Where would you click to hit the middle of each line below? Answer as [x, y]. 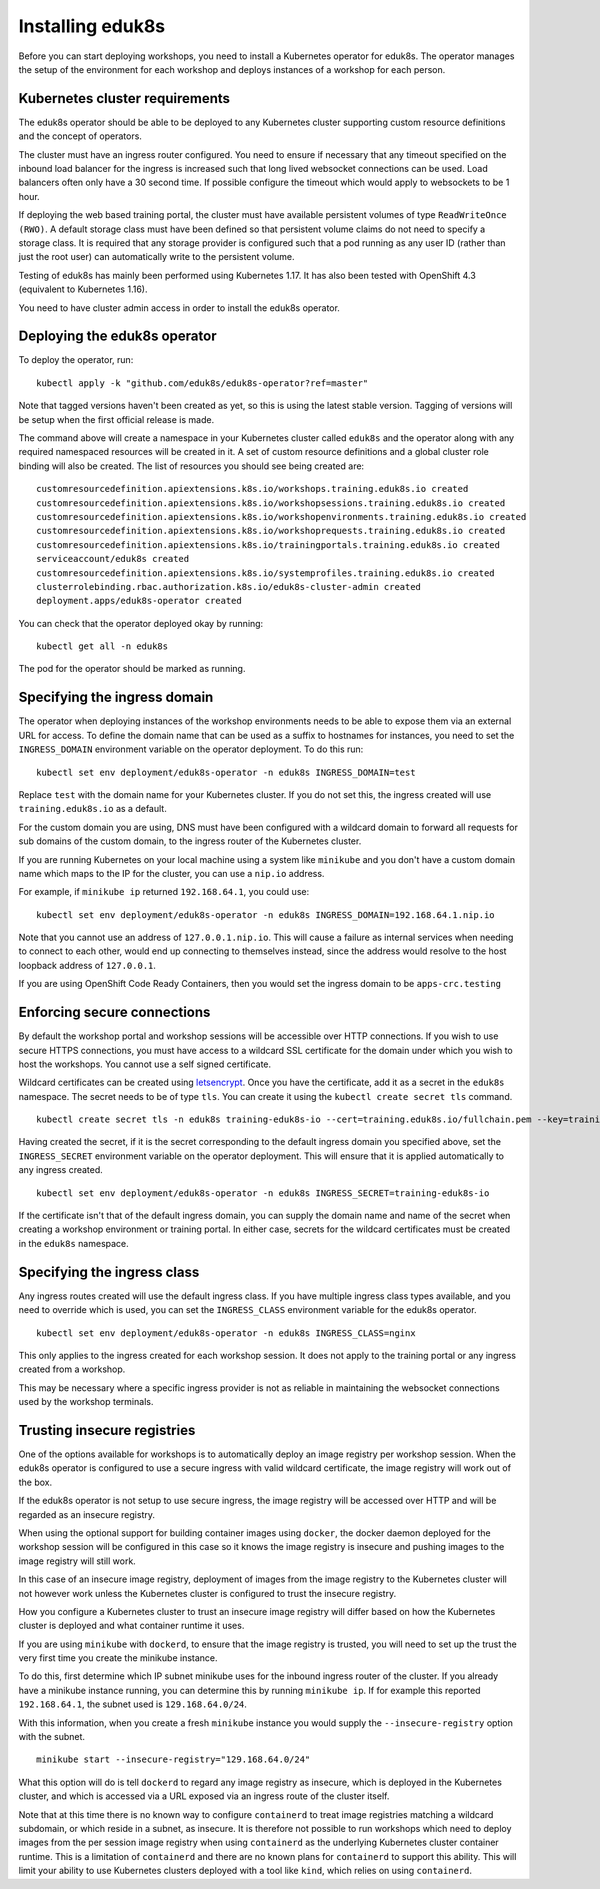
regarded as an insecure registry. [86, 1514]
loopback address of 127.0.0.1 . [87, 965]
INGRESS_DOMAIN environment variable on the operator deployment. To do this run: [191, 749]
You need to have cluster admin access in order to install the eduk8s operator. [179, 307]
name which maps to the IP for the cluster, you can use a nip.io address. [171, 873]
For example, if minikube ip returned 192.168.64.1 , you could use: [164, 892]
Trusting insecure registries [107, 1430]
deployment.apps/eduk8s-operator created [139, 601]
